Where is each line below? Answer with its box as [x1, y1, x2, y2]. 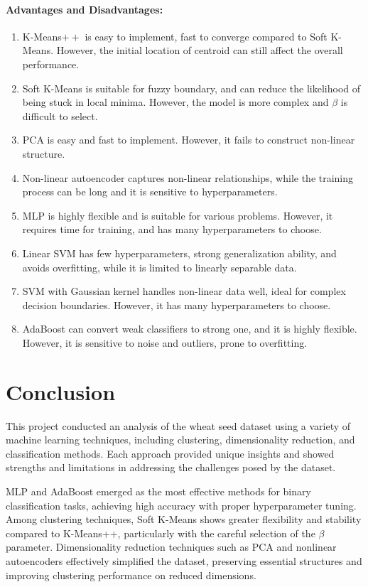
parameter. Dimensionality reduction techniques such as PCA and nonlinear [6, 539, 337, 554]
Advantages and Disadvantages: [6, 1, 163, 16]
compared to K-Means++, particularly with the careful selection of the [6, 525, 315, 540]
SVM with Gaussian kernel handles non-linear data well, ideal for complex [22, 284, 346, 298]
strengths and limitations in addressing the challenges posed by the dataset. [6, 460, 336, 475]
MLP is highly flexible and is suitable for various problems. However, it [22, 208, 333, 222]
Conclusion [6, 377, 116, 406]
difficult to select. [22, 108, 98, 123]
